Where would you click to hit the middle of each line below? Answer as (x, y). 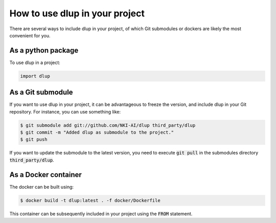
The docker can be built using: (42, 187)
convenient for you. (30, 35)
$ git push (34, 140)
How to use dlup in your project (77, 13)
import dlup (35, 76)
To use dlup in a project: (35, 62)
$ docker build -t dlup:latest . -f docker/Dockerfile (90, 200)
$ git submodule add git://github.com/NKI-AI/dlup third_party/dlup (108, 125)
